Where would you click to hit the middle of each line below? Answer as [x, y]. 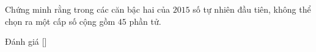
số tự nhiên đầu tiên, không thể [252, 9]
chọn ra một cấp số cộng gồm [60, 21]
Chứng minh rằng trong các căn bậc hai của [87, 9]
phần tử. [145, 21]
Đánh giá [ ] [26, 41]
